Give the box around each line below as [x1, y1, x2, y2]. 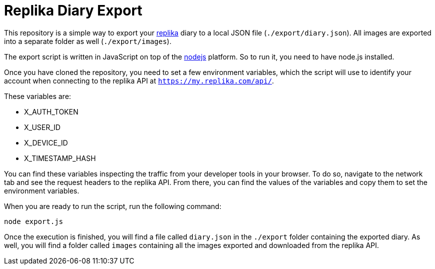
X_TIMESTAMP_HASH [24, 153, 96, 162]
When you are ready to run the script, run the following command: [4, 201, 222, 210]
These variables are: [4, 91, 71, 100]
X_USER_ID [24, 122, 61, 131]
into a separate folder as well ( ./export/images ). [4, 36, 172, 45]
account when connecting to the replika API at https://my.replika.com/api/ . [4, 76, 274, 85]
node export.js [4, 217, 64, 225]
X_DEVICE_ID [24, 138, 68, 147]
